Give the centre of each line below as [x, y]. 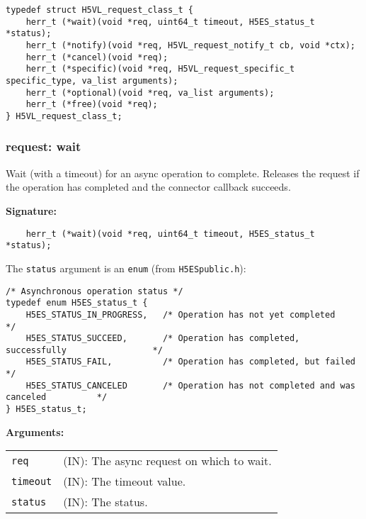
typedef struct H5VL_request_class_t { [99, 10]
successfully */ [84, 350]
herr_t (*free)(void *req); [92, 105]
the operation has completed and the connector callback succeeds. [148, 187]
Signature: [31, 210]
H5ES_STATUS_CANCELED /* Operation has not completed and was [190, 385]
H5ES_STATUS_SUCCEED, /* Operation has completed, [163, 339]
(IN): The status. [105, 502]
